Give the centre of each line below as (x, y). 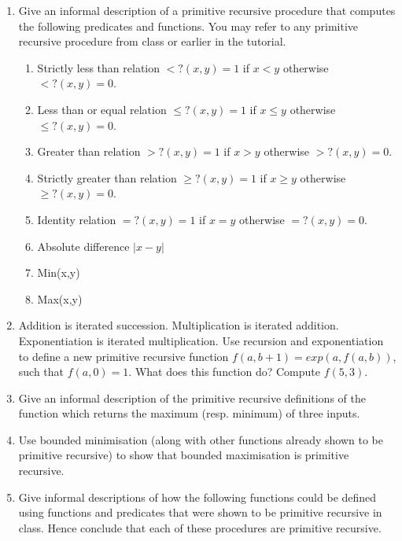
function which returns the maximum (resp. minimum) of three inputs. (189, 413)
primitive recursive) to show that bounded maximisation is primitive (184, 455)
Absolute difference (83, 246)
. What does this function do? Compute (224, 372)
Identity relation (77, 219)
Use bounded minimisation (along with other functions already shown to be (201, 439)
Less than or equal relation (102, 109)
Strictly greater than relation (107, 177)
